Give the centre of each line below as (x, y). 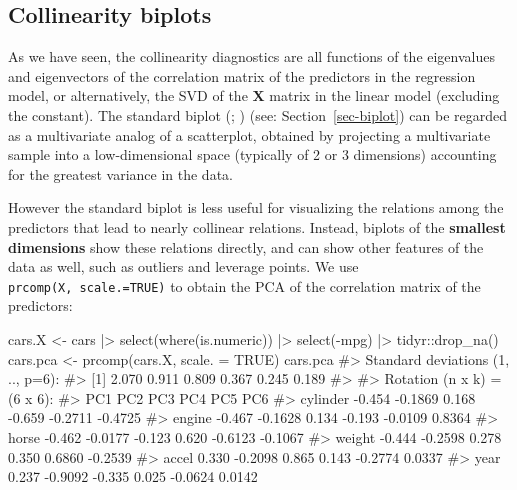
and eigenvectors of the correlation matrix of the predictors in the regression (242, 75)
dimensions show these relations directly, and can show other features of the (246, 246)
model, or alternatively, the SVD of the (128, 95)
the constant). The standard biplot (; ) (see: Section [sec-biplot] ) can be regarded (258, 114)
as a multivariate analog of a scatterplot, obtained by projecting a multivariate (249, 134)
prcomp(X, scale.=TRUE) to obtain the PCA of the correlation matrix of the (244, 285)
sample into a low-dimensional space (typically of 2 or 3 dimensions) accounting (252, 154)
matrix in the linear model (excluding (384, 95)
